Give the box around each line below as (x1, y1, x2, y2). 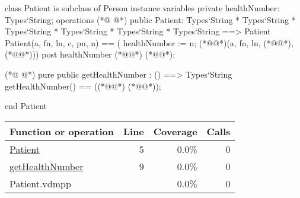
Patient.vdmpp (9, 176, 71, 190)
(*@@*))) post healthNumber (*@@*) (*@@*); (5, 48, 175, 60)
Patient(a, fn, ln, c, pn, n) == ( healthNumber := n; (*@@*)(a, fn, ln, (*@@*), (5, 36, 293, 49)
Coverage (153, 124, 197, 138)
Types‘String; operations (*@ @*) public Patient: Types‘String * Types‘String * (5, 13, 296, 25)
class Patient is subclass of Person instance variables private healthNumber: (5, 2, 280, 14)
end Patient (5, 100, 47, 112)
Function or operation (9, 124, 114, 138)
